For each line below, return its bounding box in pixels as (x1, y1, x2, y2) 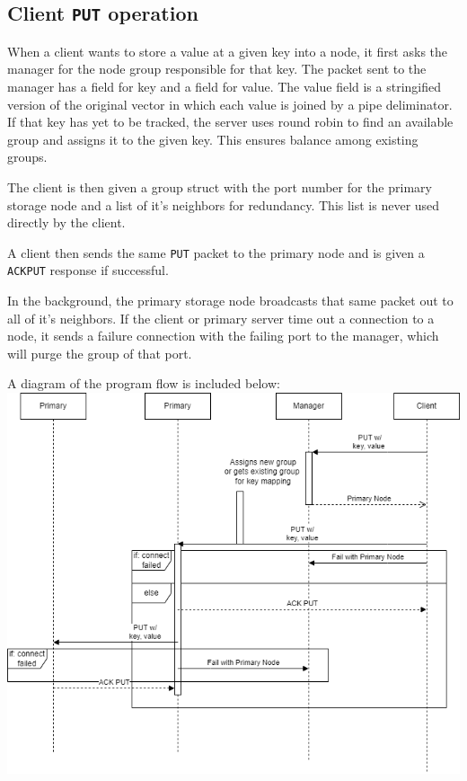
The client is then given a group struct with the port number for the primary (7, 177, 432, 196)
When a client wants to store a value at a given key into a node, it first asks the (7, 41, 448, 60)
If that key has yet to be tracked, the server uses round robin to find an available (7, 112, 454, 131)
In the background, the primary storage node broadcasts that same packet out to (7, 291, 454, 310)
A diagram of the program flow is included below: (7, 374, 280, 393)
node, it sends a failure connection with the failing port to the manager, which (7, 326, 439, 345)
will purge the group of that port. (7, 343, 192, 362)
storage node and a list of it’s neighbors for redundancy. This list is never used (7, 195, 440, 214)
